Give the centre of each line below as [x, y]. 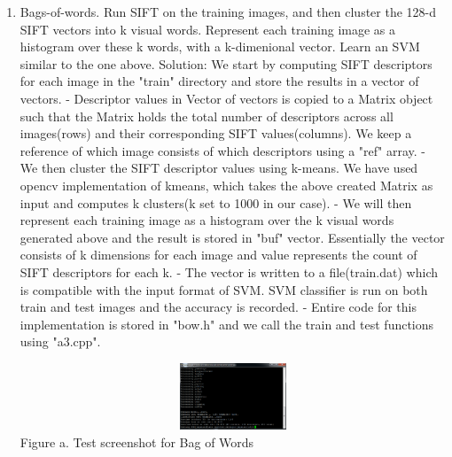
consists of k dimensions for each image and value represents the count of [218, 255]
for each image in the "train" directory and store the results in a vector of [219, 81]
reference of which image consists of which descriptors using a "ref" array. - [223, 150]
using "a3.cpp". [60, 341]
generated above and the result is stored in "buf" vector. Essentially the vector [232, 237]
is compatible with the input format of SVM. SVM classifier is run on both [224, 289]
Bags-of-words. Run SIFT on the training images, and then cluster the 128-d [228, 12]
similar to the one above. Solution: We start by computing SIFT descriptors [226, 63]
